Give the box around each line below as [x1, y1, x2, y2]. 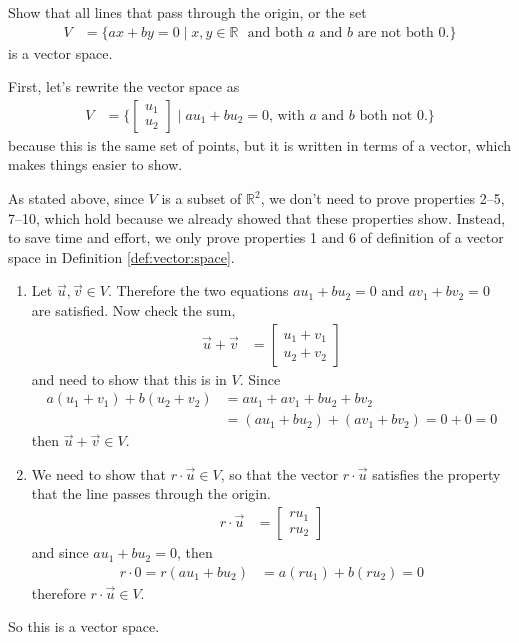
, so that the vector [220, 463, 339, 484]
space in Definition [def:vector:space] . [8, 246, 235, 267]
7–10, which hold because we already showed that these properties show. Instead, [8, 207, 506, 228]
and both [247, 25, 304, 40]
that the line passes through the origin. [31, 483, 271, 504]
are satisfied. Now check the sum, [31, 300, 236, 320]
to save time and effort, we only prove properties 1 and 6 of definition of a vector [8, 227, 504, 248]
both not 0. [359, 108, 428, 123]
